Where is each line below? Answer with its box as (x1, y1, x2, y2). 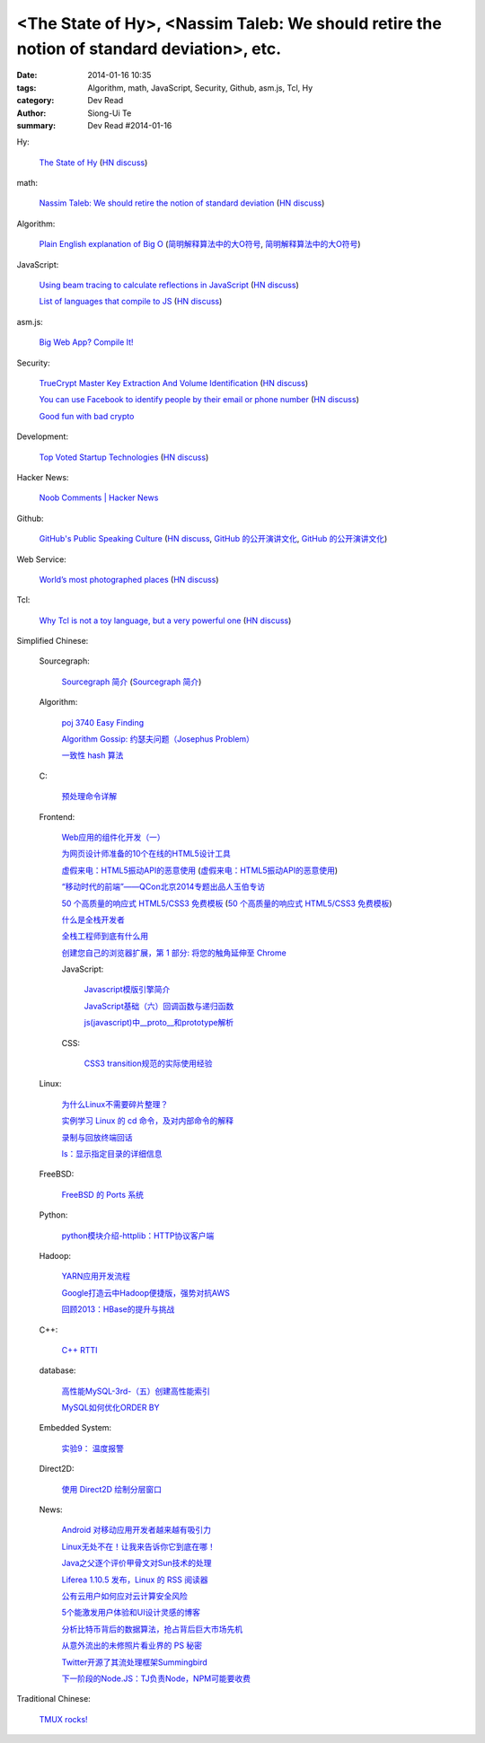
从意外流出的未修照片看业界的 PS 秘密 (61, 1640, 202, 1651)
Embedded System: (39, 1422, 112, 1433)
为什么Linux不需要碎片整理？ (61, 1098, 169, 1109)
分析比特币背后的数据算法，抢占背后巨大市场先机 (61, 1624, 242, 1634)
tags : (16, 82, 37, 93)
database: (39, 1365, 76, 1376)
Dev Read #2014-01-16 (87, 119, 172, 130)
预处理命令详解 (61, 791, 117, 802)
